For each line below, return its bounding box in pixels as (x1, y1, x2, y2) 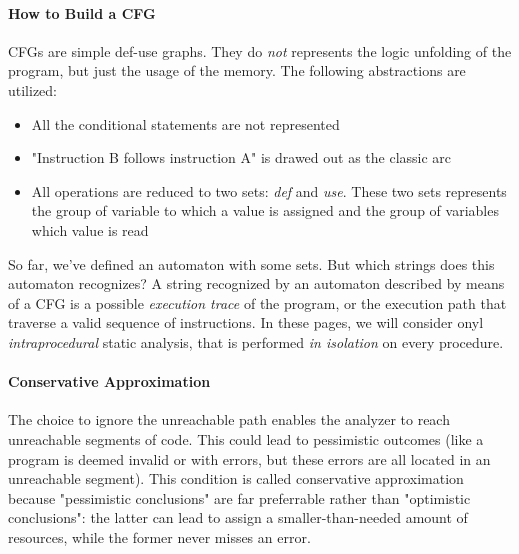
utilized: (8, 79, 58, 100)
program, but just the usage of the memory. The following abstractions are (8, 60, 466, 81)
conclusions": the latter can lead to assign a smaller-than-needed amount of (8, 507, 468, 528)
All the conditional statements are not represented (31, 113, 340, 134)
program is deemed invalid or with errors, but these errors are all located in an (8, 448, 491, 469)
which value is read (31, 219, 149, 240)
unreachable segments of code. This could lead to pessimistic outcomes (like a (8, 428, 484, 449)
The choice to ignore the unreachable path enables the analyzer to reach (8, 409, 450, 430)
